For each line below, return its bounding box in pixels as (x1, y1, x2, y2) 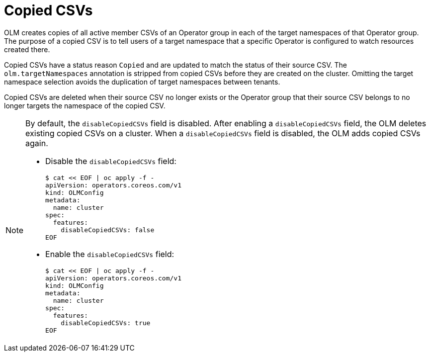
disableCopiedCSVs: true (61, 319, 151, 327)
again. (25, 138, 48, 148)
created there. (4, 45, 50, 54)
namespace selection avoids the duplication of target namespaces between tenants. (4, 77, 280, 86)
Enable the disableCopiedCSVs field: (45, 249, 174, 259)
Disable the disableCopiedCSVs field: (45, 156, 176, 166)
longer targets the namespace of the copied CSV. (4, 101, 166, 110)
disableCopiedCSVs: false (61, 226, 155, 234)
